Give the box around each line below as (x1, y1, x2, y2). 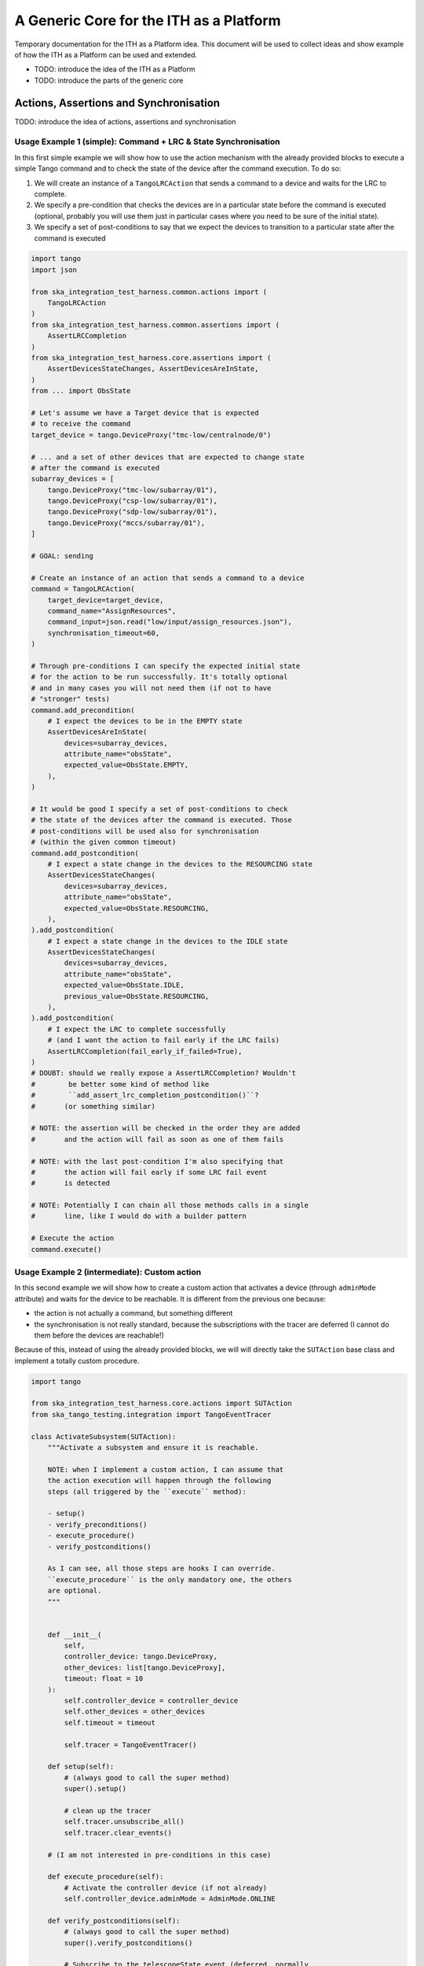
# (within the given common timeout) (31, 838, 177, 847)
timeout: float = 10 (64, 1674, 144, 1683)
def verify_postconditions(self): (47, 1916, 181, 1925)
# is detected (31, 1179, 110, 1187)
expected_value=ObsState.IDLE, (64, 981, 185, 990)
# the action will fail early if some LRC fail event (31, 1168, 268, 1176)
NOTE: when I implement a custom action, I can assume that (47, 1465, 284, 1474)
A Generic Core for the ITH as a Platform (14, 12, 282, 29)
